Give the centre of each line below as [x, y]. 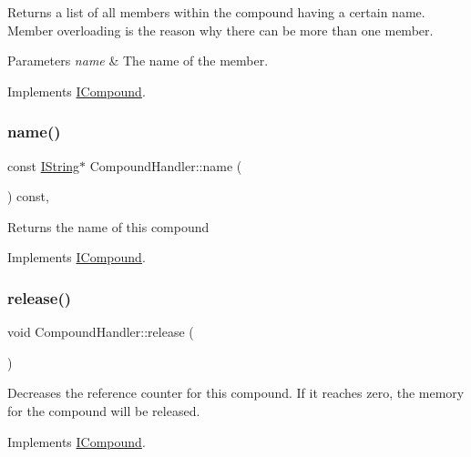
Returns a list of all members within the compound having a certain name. [216, 12]
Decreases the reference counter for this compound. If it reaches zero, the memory [236, 393]
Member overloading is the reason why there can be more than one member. [220, 30]
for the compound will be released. [104, 410]
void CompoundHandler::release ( [101, 332]
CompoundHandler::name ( [166, 165]
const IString [44, 165]
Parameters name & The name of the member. [138, 61]
